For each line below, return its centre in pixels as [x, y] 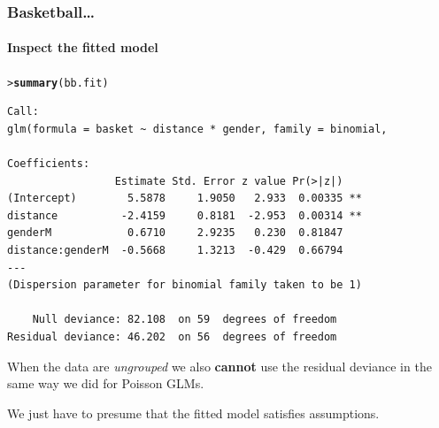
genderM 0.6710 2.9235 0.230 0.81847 [175, 233]
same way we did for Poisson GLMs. [106, 383]
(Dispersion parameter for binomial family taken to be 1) [185, 285]
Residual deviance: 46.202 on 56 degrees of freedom [172, 337]
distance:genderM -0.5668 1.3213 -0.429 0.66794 [175, 251]
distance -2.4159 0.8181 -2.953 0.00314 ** [185, 215]
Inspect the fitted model [83, 47]
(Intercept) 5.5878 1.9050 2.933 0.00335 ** [185, 199]
